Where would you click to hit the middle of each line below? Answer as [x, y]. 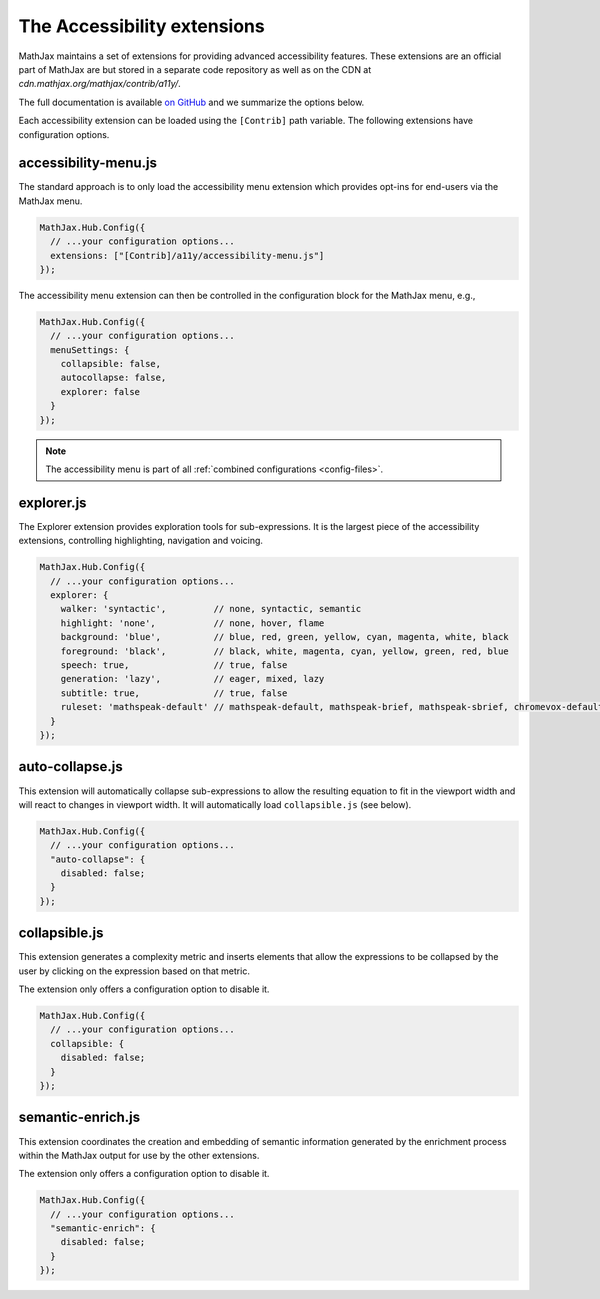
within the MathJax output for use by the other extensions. [139, 1155]
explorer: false [100, 391]
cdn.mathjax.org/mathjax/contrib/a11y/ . [100, 84]
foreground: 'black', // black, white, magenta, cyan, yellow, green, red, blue [284, 651]
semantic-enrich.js [79, 1117]
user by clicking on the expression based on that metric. [134, 971]
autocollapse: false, [113, 378]
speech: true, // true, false [174, 665]
